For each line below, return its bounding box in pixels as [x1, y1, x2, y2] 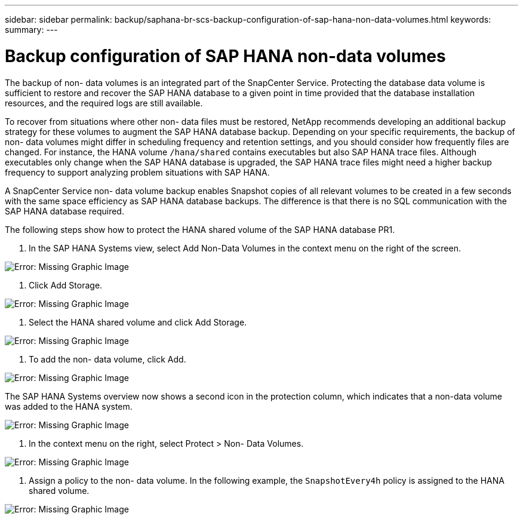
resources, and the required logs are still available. [5, 97, 203, 108]
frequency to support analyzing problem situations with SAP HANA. [5, 167, 270, 177]
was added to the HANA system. [5, 401, 133, 411]
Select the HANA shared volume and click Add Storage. [29, 317, 247, 327]
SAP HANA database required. [5, 205, 124, 216]
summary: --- [5, 24, 58, 35]
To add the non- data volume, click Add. [29, 354, 186, 364]
